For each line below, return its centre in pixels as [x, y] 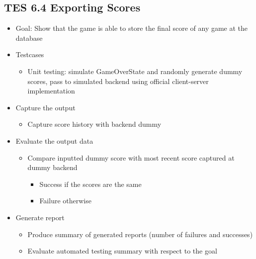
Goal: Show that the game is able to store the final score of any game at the [132, 28]
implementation [51, 91]
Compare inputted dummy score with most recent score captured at [131, 157]
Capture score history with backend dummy [94, 124]
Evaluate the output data [54, 140]
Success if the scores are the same [90, 184]
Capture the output [45, 107]
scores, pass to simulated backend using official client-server [118, 81]
